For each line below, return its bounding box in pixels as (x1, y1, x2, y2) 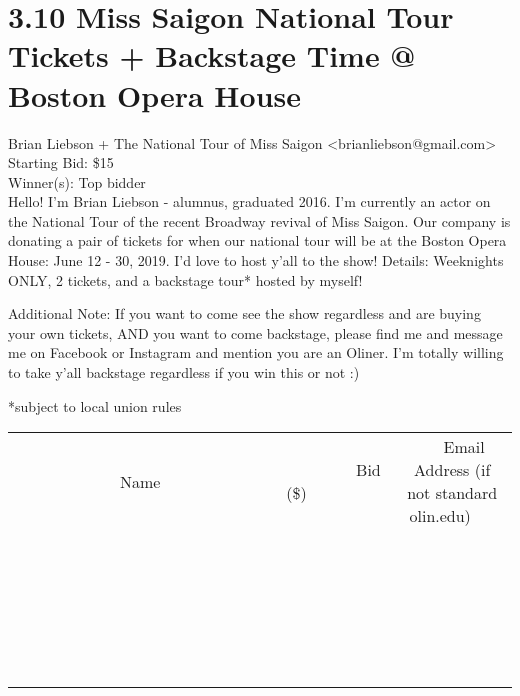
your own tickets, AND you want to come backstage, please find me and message (8, 322, 503, 343)
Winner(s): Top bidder (8, 171, 146, 192)
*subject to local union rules (8, 395, 182, 416)
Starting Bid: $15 (8, 152, 114, 173)
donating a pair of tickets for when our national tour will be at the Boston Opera (8, 230, 507, 251)
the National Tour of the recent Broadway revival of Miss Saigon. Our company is (8, 210, 511, 231)
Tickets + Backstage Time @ (8, 35, 416, 76)
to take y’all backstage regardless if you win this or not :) (8, 362, 360, 383)
